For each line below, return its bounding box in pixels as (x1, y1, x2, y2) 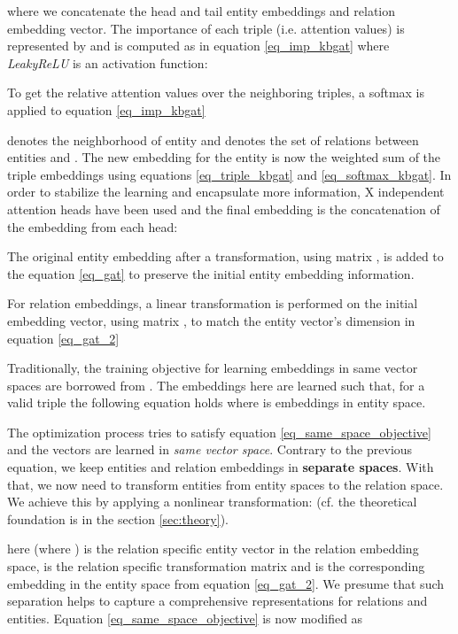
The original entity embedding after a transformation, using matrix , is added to (7, 247, 444, 266)
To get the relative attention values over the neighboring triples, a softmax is (7, 83, 425, 102)
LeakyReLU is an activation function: (7, 53, 208, 72)
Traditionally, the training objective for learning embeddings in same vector (7, 359, 418, 377)
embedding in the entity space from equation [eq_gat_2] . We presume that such (7, 574, 445, 592)
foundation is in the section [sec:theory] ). (7, 509, 229, 528)
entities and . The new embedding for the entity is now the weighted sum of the (7, 148, 441, 166)
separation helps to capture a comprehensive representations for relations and (7, 591, 428, 610)
